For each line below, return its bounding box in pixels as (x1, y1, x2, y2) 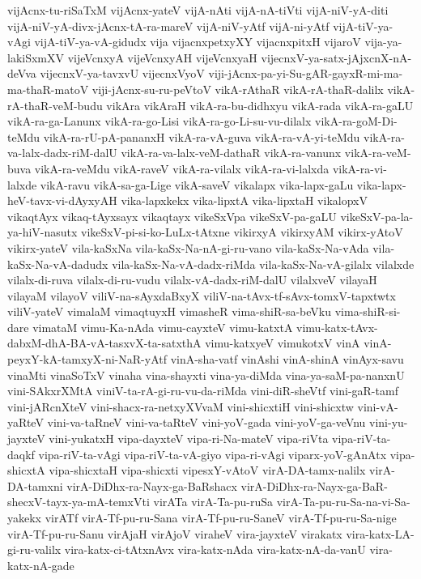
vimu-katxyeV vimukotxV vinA (205, 334, 360, 351)
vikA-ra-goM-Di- (315, 113, 398, 130)
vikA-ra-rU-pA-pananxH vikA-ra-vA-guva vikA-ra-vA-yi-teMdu (43, 128, 360, 145)
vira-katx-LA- (346, 525, 415, 542)
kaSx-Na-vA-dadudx (7, 255, 108, 272)
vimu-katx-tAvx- (296, 318, 378, 335)
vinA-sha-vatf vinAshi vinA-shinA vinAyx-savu (170, 351, 404, 368)
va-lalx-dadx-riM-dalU (7, 144, 117, 161)
